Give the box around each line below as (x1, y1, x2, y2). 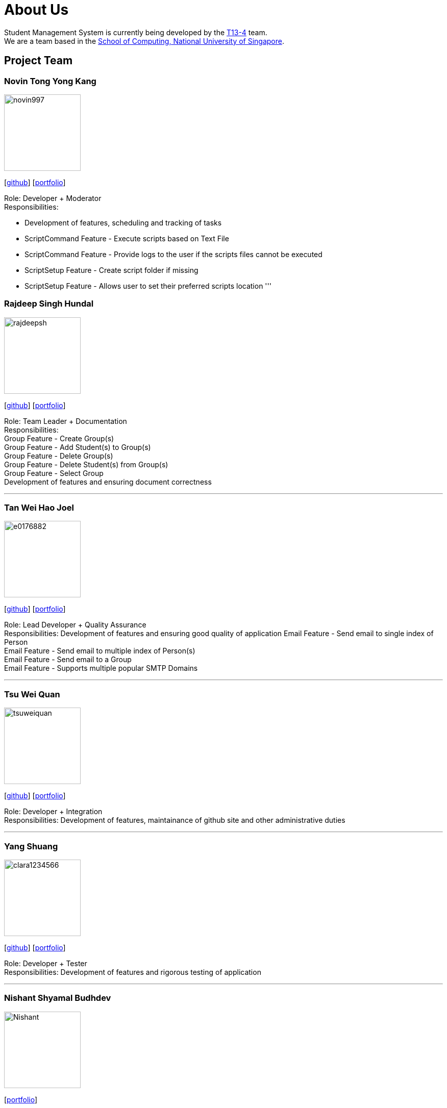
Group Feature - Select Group (4, 468, 104, 477)
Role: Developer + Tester (4, 959, 87, 968)
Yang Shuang (4, 841, 58, 851)
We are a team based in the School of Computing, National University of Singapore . (4, 36, 285, 45)
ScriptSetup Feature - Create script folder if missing (24, 265, 198, 274)
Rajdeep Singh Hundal (4, 298, 94, 309)
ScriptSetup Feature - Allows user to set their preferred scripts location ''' (24, 281, 271, 290)
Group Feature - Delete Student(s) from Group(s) (4, 460, 168, 469)
